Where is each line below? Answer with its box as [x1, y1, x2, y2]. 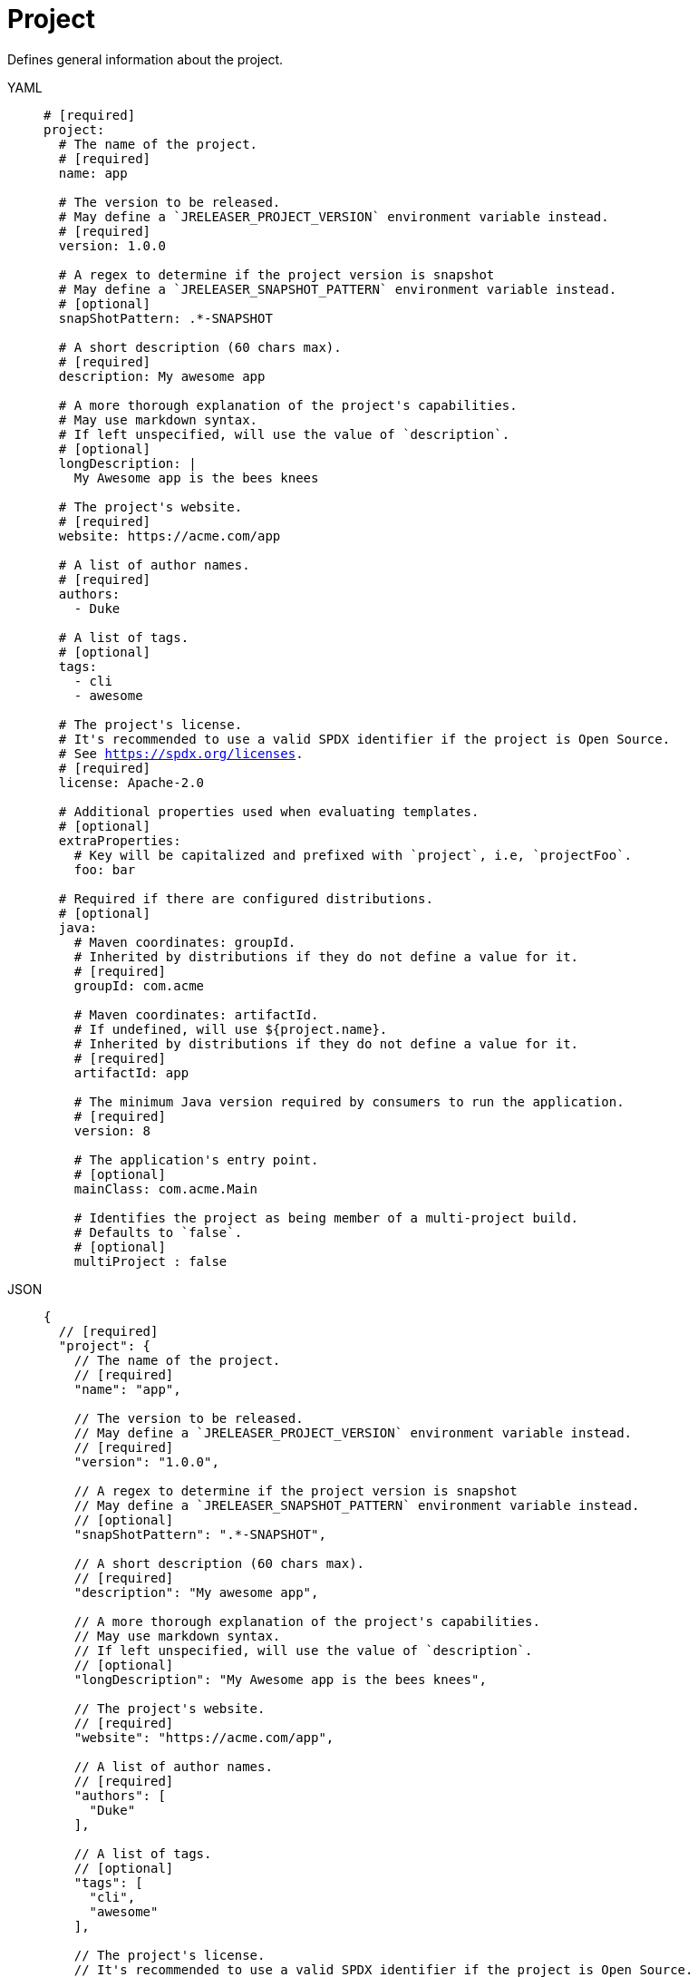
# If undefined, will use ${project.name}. [73, 1021, 388, 1037]
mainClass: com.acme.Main [73, 1181, 258, 1196]
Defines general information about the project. [7, 51, 284, 67]
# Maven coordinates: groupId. [73, 934, 296, 950]
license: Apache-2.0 [58, 774, 205, 790]
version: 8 [73, 1123, 151, 1138]
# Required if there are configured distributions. [58, 891, 433, 906]
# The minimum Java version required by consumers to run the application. [73, 1094, 625, 1109]
